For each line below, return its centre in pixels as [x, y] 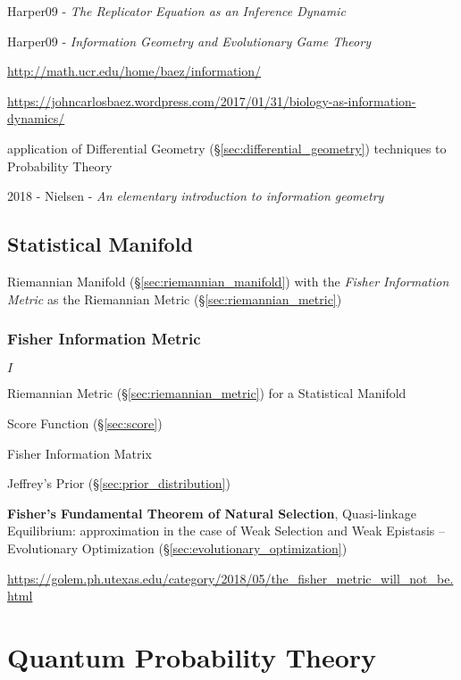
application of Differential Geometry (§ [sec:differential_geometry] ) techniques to [227, 148]
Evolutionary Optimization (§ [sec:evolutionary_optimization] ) [177, 547]
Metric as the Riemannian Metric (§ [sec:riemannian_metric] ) [175, 299]
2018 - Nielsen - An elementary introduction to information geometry [196, 196]
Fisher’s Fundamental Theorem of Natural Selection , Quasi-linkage [212, 513]
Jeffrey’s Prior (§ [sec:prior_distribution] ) [119, 483]
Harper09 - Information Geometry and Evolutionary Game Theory [189, 41]
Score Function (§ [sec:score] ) [85, 423]
